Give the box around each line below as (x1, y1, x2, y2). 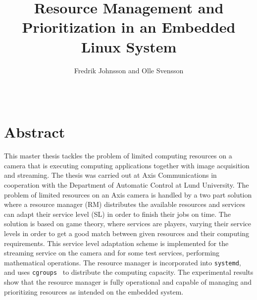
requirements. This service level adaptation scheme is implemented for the (4, 238, 229, 248)
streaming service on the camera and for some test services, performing (4, 248, 220, 258)
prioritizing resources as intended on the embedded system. (4, 286, 184, 297)
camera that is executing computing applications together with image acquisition (4, 160, 250, 170)
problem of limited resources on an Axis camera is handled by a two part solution (4, 189, 252, 200)
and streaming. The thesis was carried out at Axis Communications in (4, 170, 217, 180)
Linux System (81, 36, 177, 56)
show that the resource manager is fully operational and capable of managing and (4, 277, 252, 287)
